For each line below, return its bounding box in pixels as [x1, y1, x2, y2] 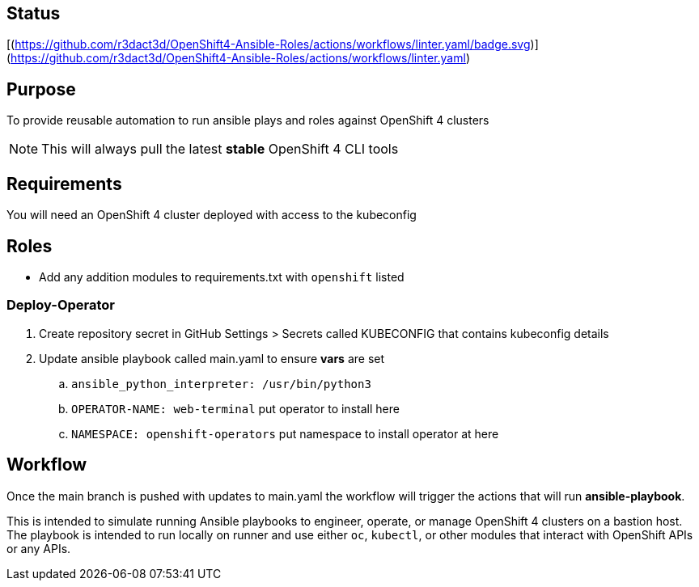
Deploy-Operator [6, 297, 116, 314]
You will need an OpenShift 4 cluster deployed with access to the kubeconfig [6, 208, 417, 222]
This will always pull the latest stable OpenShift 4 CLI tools [41, 141, 399, 158]
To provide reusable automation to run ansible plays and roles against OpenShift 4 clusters [6, 113, 489, 128]
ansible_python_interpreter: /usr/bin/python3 [71, 377, 371, 391]
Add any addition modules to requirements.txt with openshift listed [39, 269, 405, 284]
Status [6, 3, 61, 23]
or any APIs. [6, 541, 71, 555]
